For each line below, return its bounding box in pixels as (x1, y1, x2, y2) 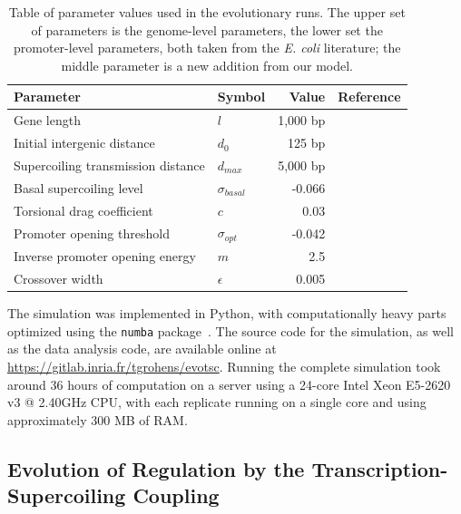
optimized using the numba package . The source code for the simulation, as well (7, 321, 454, 340)
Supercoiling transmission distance (14, 155, 205, 174)
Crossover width (14, 268, 103, 287)
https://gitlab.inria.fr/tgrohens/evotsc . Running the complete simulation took (7, 356, 441, 375)
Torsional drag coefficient (14, 200, 153, 219)
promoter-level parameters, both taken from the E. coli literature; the (14, 38, 401, 57)
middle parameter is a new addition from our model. (61, 55, 353, 74)
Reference (338, 87, 401, 106)
